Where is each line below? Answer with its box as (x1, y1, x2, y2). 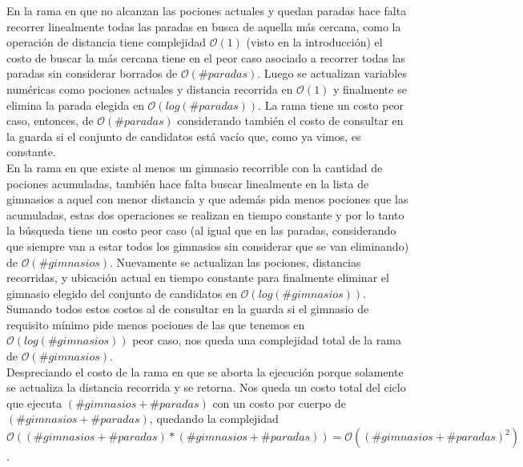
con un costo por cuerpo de (212, 394, 346, 411)
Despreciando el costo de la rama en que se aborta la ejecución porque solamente (6, 363, 404, 380)
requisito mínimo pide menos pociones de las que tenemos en (6, 316, 305, 332)
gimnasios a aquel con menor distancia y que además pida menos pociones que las (6, 191, 408, 207)
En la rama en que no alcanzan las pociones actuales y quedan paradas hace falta (6, 2, 407, 18)
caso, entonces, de (6, 112, 94, 129)
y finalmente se (333, 80, 407, 97)
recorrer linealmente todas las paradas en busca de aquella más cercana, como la (6, 18, 401, 34)
